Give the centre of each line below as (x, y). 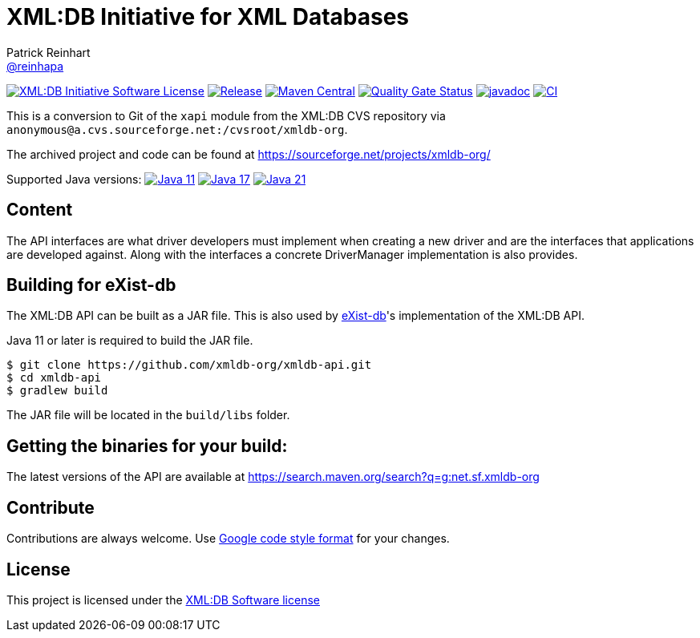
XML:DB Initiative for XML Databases (208, 17)
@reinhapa (35, 66)
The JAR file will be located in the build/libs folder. (148, 415)
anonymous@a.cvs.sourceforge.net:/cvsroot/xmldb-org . (177, 129)
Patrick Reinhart (49, 52)
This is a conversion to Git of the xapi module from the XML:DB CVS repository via (226, 115)
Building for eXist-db (91, 285)
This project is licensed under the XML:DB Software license (163, 600)
